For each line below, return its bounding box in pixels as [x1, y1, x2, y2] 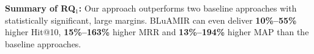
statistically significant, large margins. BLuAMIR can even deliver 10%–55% [5, 13, 297, 26]
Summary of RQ [5, 2, 76, 14]
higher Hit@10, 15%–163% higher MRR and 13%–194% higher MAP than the [5, 25, 309, 38]
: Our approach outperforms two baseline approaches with [78, 2, 297, 14]
